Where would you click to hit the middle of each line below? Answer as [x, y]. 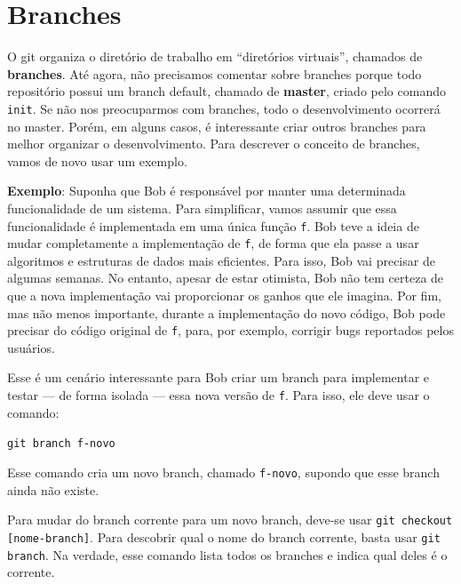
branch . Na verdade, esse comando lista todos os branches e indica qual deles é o [227, 554]
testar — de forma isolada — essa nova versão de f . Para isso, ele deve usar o [219, 395]
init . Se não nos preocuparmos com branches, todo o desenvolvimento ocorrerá [224, 108]
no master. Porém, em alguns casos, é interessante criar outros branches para [217, 126]
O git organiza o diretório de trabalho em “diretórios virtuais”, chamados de [215, 56]
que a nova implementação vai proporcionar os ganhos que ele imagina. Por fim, [224, 296]
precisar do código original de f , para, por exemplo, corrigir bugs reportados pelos [230, 330]
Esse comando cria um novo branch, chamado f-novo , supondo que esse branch [223, 472]
